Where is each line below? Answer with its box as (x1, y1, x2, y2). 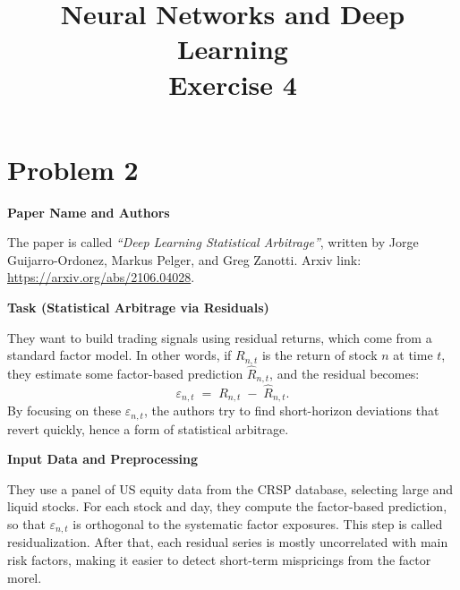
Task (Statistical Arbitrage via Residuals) (7, 298, 269, 317)
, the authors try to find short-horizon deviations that (143, 401, 439, 420)
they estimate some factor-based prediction (7, 363, 243, 382)
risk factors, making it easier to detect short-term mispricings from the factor (7, 550, 431, 569)
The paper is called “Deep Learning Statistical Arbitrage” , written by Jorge (7, 233, 419, 252)
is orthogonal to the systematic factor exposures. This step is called (72, 514, 443, 533)
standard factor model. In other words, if (7, 346, 232, 364)
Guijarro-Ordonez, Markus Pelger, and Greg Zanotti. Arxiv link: (7, 250, 362, 269)
